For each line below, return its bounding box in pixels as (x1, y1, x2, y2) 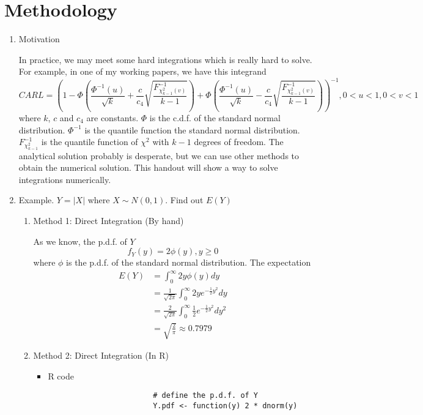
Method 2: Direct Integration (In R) (33, 349, 169, 362)
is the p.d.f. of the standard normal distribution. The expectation (66, 256, 311, 269)
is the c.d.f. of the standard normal (149, 111, 281, 124)
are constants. (86, 111, 139, 124)
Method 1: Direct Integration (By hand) (33, 214, 184, 227)
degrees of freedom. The (194, 135, 284, 148)
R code (48, 369, 74, 382)
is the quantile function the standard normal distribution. (84, 123, 300, 136)
